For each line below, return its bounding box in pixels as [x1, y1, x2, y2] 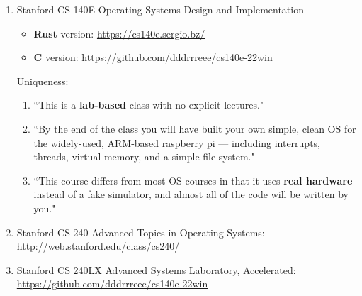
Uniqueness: [16, 73, 69, 88]
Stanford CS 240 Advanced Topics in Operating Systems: [16, 224, 265, 239]
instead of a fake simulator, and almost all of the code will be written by [33, 187, 349, 202]
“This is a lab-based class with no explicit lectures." [33, 97, 264, 112]
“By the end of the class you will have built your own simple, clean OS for [33, 121, 356, 136]
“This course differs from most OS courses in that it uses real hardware [33, 172, 353, 187]
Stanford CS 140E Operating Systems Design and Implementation [16, 2, 304, 16]
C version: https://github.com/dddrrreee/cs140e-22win [33, 50, 273, 65]
